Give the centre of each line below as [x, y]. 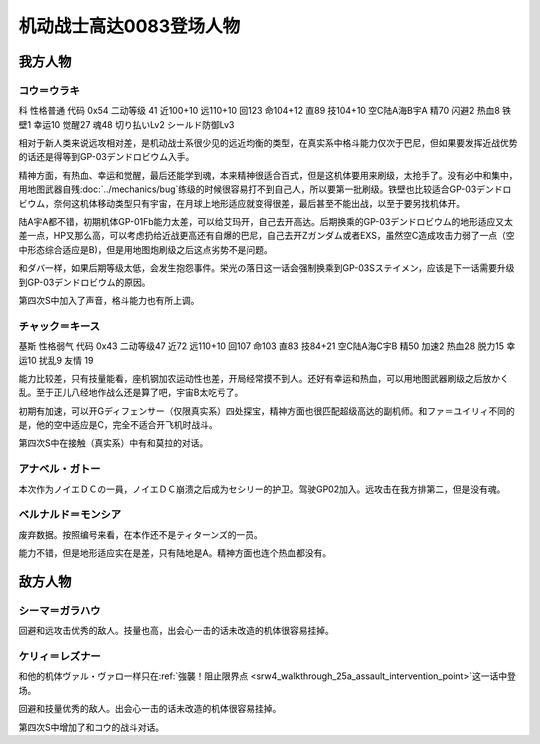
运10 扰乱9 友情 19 [56, 360]
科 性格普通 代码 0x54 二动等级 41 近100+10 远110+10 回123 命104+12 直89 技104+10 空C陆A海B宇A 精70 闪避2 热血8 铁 [265, 111]
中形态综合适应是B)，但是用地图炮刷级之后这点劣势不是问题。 [146, 249]
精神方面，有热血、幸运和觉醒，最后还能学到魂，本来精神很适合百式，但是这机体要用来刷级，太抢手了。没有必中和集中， [268, 175]
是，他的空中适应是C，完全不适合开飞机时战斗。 [118, 425]
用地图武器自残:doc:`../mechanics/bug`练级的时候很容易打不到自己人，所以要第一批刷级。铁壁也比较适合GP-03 [247, 189]
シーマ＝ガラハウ [59, 610]
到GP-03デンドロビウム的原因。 [84, 282]
